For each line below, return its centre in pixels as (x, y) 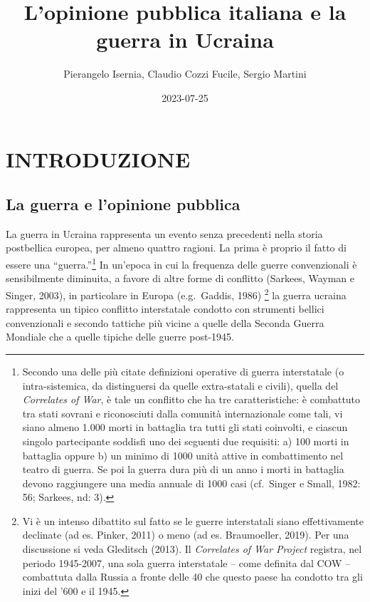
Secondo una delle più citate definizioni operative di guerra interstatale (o (183, 371)
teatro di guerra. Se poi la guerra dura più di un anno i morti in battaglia (183, 469)
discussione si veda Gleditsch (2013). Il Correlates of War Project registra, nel (192, 549)
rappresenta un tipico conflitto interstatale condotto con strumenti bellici (165, 309)
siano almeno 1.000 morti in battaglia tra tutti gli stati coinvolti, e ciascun (185, 427)
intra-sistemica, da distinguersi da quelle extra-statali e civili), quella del (180, 385)
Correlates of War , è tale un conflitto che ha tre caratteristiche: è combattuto (191, 399)
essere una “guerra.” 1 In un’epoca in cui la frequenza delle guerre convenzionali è (181, 263)
